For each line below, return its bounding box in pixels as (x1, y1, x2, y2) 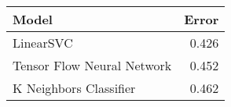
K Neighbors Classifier (13, 79, 136, 97)
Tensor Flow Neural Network (13, 56, 172, 74)
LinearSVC (13, 34, 73, 52)
